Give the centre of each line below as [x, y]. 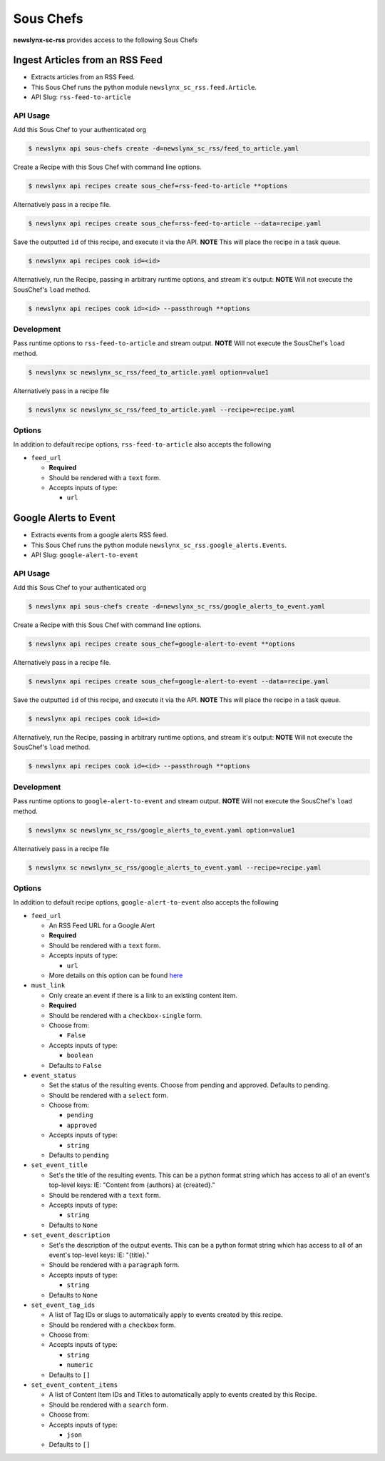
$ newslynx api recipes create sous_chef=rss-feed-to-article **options [158, 186]
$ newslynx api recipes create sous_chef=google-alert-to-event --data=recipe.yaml [179, 682]
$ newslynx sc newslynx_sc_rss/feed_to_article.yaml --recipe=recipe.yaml [162, 409]
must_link [48, 986]
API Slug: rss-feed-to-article [81, 97]
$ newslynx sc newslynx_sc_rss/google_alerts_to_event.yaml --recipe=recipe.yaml [175, 867]
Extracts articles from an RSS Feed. [83, 77]
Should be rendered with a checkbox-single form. [125, 1015]
